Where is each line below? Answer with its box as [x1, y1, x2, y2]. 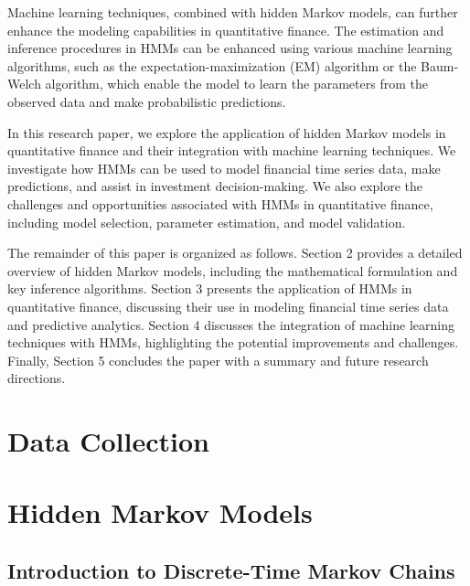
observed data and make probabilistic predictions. [7, 91, 286, 111]
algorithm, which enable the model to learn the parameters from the [45, 74, 428, 93]
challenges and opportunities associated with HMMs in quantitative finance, [7, 194, 433, 213]
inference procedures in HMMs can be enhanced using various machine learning [7, 38, 453, 58]
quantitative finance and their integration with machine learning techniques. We [7, 141, 456, 160]
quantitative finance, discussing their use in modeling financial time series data [7, 296, 449, 315]
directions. [7, 368, 66, 388]
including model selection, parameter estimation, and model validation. [7, 212, 406, 231]
